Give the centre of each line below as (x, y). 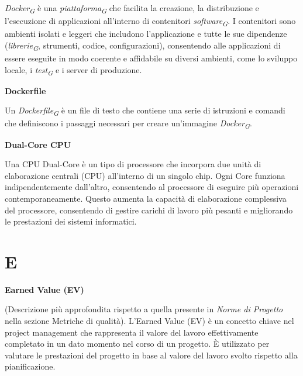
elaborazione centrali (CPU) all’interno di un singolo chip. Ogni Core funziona (145, 175)
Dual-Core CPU (38, 144)
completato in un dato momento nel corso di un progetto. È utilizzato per (137, 344)
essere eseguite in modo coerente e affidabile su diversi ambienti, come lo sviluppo (151, 58)
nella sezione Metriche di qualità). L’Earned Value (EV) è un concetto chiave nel (149, 320)
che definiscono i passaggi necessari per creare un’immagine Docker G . (128, 124)
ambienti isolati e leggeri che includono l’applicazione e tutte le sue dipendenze (146, 34)
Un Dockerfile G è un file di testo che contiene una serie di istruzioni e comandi (145, 111)
